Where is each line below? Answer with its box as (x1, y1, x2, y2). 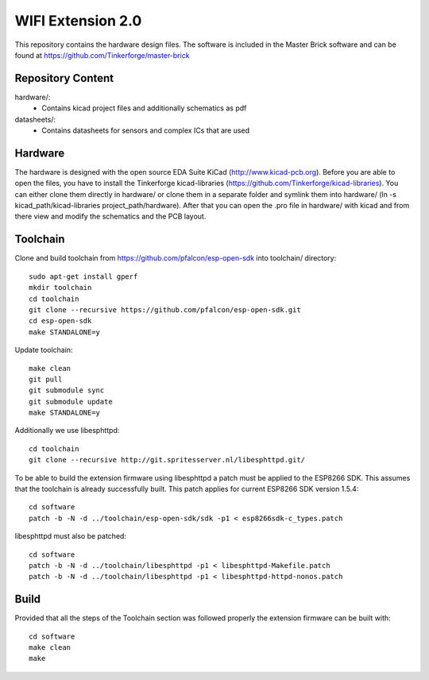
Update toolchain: (14, 346, 73, 355)
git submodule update (29, 397, 113, 406)
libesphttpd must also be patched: (14, 531, 127, 541)
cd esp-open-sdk (29, 316, 92, 326)
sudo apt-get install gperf (29, 272, 138, 281)
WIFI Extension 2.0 (14, 12, 142, 29)
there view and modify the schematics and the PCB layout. (14, 211, 207, 222)
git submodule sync (29, 386, 105, 395)
